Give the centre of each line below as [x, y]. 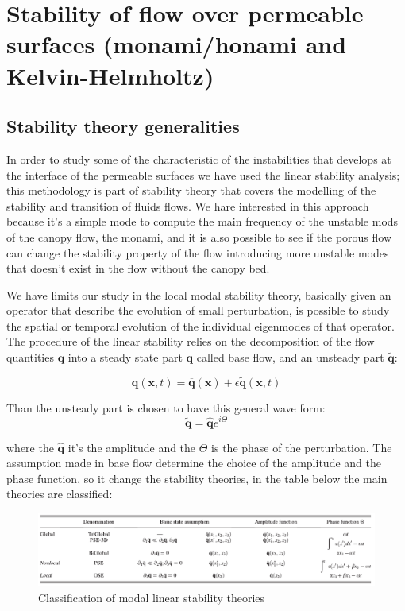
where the [30, 447]
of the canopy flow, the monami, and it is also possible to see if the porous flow [199, 236]
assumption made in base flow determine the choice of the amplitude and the [194, 463]
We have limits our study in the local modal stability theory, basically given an [199, 294]
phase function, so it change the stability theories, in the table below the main [197, 478]
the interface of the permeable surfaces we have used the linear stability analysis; [203, 174]
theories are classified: [60, 494]
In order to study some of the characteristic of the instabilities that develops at [199, 159]
